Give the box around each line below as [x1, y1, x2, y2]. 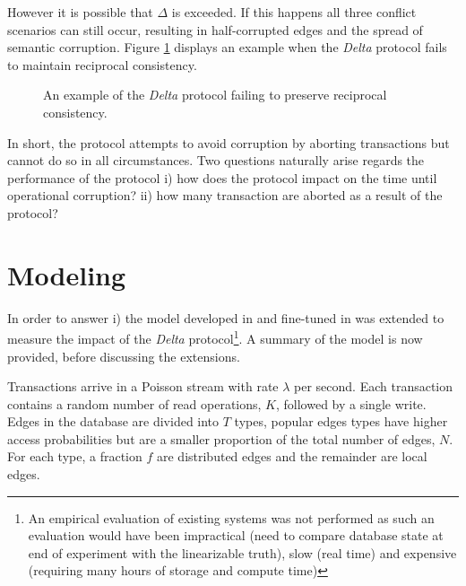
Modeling [7, 256, 126, 293]
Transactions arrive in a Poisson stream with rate [7, 377, 279, 396]
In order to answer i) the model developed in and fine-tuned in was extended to [7, 308, 444, 327]
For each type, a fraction [7, 447, 142, 466]
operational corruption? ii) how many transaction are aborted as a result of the [7, 186, 443, 205]
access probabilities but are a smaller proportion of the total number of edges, [7, 429, 436, 448]
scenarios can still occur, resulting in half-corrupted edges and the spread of [7, 20, 423, 39]
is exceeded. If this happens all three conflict [171, 3, 417, 21]
